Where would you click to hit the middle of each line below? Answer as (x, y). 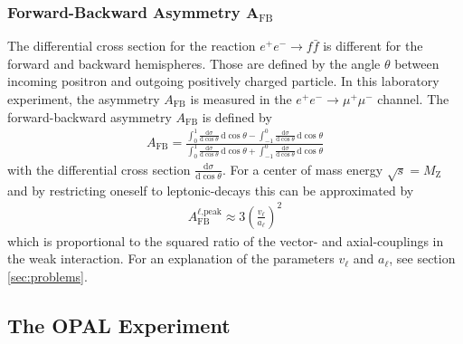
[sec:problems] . (47, 276)
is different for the (373, 46)
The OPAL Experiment (119, 325)
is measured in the (241, 99)
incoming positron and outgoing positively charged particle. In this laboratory (223, 81)
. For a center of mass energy (302, 169)
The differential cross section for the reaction (132, 46)
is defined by (237, 116)
